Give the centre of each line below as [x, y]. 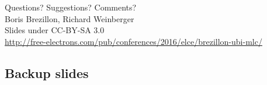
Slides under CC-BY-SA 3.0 [55, 30]
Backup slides [47, 72]
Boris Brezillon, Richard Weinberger [70, 18]
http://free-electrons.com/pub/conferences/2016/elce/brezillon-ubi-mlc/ [133, 41]
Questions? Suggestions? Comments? [71, 7]
